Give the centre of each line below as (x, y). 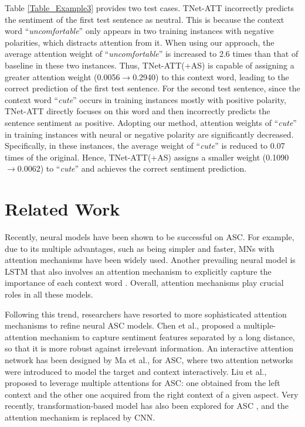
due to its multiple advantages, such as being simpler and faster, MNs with (140, 248)
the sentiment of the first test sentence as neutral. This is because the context (145, 19)
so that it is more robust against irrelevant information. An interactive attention (149, 348)
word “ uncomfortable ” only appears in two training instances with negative (139, 31)
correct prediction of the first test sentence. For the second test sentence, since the (152, 88)
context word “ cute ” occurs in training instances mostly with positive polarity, (145, 99)
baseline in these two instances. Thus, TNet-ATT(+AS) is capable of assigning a (150, 65)
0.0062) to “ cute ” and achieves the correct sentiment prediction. (132, 168)
